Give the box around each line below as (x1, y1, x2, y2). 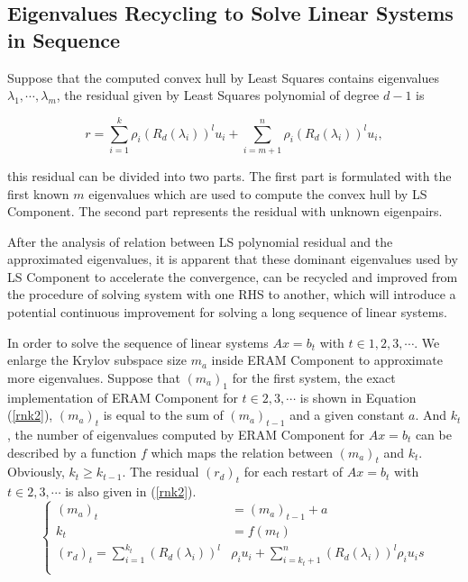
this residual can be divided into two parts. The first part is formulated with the (7, 166, 452, 185)
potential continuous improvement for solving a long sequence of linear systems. (7, 303, 447, 322)
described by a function (7, 442, 137, 461)
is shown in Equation (299, 387, 417, 406)
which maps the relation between (151, 442, 334, 461)
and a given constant (289, 405, 405, 424)
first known (7, 184, 69, 203)
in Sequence (7, 25, 121, 53)
